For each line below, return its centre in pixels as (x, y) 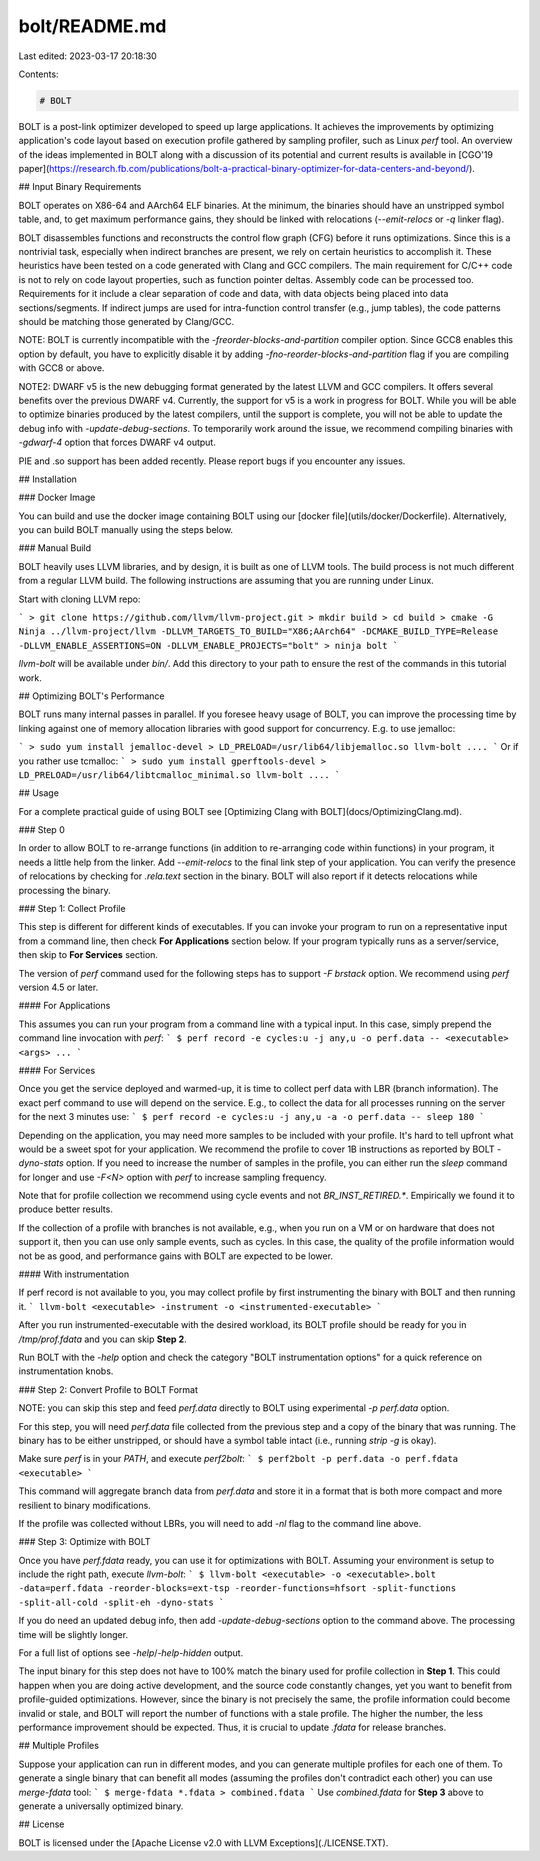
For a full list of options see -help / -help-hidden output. (131, 1653)
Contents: (38, 74)
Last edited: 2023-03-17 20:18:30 (87, 56)
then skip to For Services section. (88, 955)
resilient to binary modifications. (85, 1505)
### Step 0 (41, 830)
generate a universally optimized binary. (101, 1806)
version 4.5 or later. (58, 987)
